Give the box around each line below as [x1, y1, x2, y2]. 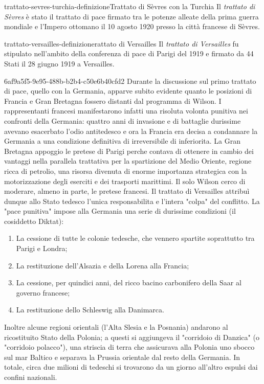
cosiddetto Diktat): [4, 215, 64, 226]
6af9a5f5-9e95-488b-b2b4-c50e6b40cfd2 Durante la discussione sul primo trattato [4, 75, 256, 86]
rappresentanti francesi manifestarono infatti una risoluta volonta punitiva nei [4, 105, 248, 116]
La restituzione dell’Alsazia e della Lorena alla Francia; [16, 260, 189, 270]
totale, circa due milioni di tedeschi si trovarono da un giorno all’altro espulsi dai [4, 362, 258, 372]
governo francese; [16, 287, 70, 298]
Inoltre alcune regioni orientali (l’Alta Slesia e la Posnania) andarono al [4, 322, 228, 332]
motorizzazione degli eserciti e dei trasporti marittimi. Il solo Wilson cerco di [4, 175, 246, 186]
